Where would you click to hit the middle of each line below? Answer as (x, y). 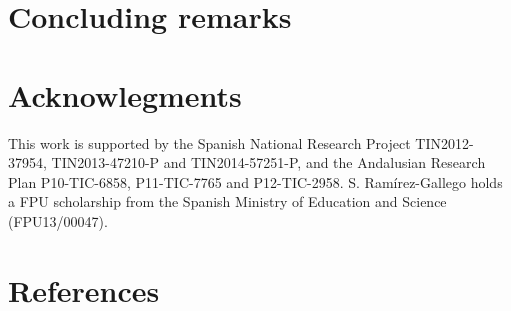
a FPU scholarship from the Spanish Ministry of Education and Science (227, 201)
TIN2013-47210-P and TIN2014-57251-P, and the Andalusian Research (268, 162)
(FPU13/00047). (58, 220)
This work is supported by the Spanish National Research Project (209, 142)
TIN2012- (444, 142)
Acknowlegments (125, 94)
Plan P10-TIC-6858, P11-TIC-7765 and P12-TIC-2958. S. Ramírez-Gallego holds (255, 181)
